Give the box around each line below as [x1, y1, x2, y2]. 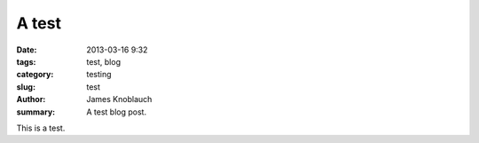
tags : [16, 56, 36, 67]
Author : [16, 94, 46, 105]
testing [86, 69, 112, 80]
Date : [16, 44, 37, 55]
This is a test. [16, 123, 66, 133]
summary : [16, 107, 56, 117]
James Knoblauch [86, 94, 153, 105]
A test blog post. [86, 107, 146, 117]
